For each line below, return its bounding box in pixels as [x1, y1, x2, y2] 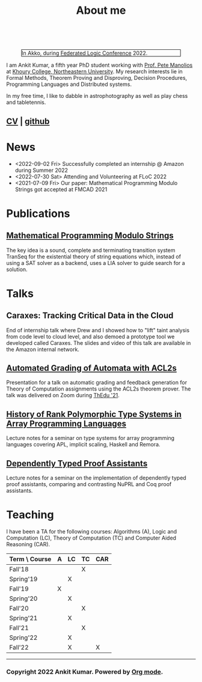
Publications [6, 207, 70, 220]
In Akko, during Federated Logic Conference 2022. [22, 49, 148, 57]
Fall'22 [9, 643, 29, 651]
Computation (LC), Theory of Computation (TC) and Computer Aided [6, 534, 176, 541]
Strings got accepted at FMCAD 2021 [14, 186, 108, 193]
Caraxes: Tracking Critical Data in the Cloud [6, 311, 174, 321]
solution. [6, 266, 28, 273]
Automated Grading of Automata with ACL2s [6, 363, 177, 373]
